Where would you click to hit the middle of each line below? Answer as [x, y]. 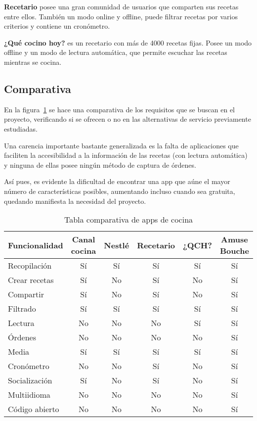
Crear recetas [31, 280]
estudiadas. [21, 128]
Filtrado [22, 309]
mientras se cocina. [33, 62]
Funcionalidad [36, 245]
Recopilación [30, 266]
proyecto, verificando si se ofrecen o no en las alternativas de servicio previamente [128, 119]
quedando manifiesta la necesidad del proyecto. [75, 201]
